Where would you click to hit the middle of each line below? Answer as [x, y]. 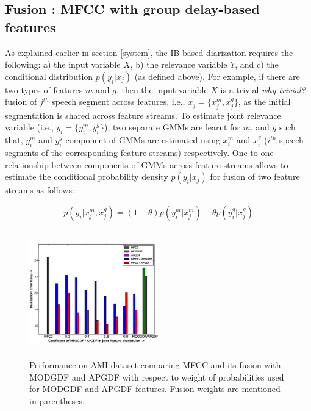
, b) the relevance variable [179, 64]
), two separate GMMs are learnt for [172, 127]
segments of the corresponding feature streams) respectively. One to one [139, 152]
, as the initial [264, 102]
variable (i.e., [29, 127]
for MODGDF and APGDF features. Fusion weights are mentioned [155, 389]
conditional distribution [49, 76]
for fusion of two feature [255, 177]
